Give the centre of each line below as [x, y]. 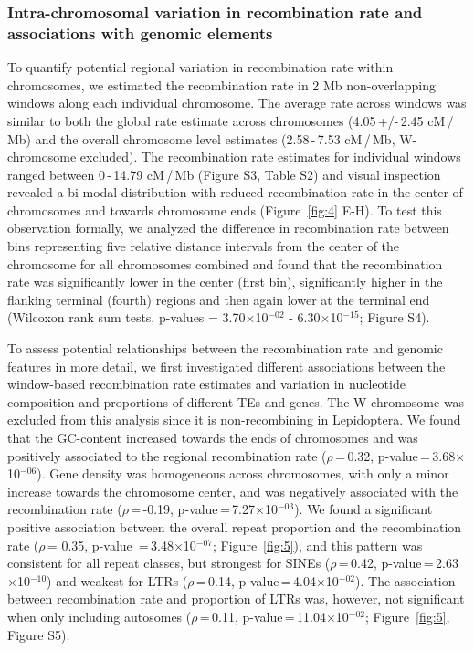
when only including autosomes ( [100, 616]
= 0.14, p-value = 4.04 [256, 580]
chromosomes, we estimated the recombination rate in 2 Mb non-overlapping [221, 84]
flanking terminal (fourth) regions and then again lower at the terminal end [219, 299]
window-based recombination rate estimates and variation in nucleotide [206, 384]
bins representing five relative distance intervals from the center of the [204, 246]
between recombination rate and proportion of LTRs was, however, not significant [236, 598]
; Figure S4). [395, 317]
